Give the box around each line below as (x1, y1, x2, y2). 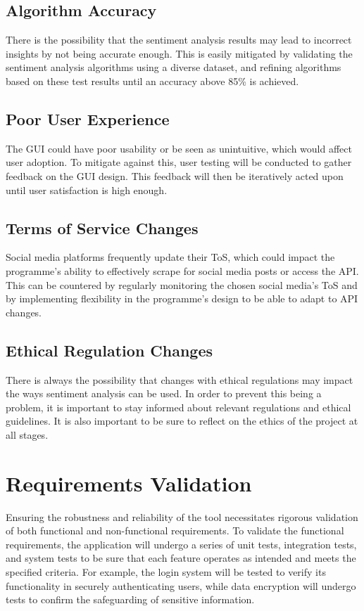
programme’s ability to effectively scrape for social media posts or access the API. (6, 263, 359, 278)
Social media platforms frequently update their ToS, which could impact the (6, 250, 335, 264)
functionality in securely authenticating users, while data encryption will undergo (6, 578, 356, 593)
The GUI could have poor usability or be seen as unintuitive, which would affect (6, 141, 352, 155)
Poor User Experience (6, 108, 170, 129)
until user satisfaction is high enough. (6, 182, 168, 197)
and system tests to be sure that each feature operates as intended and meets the (6, 551, 356, 565)
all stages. (6, 427, 49, 442)
